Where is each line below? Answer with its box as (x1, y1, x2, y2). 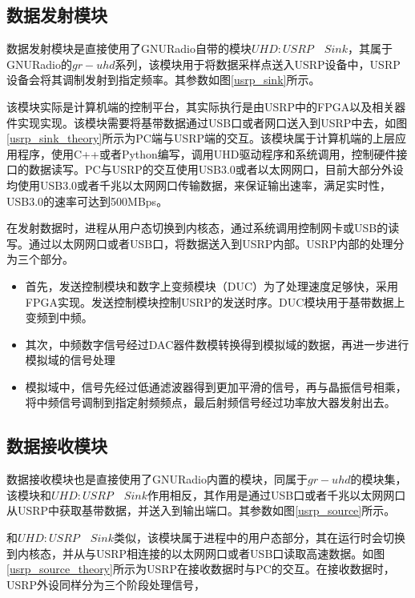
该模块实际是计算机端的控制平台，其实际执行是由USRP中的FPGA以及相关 (6, 98, 395, 114)
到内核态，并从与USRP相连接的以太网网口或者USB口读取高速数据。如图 (6, 544, 385, 561)
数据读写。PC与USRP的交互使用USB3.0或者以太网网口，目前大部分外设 (28, 161, 404, 178)
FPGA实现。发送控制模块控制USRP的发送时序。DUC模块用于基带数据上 (25, 293, 405, 310)
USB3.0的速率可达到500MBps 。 (6, 192, 168, 209)
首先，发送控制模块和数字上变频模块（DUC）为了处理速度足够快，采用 (25, 277, 399, 294)
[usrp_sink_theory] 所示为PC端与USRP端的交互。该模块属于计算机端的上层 (6, 130, 396, 146)
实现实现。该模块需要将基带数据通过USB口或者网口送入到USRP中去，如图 (17, 114, 408, 130)
